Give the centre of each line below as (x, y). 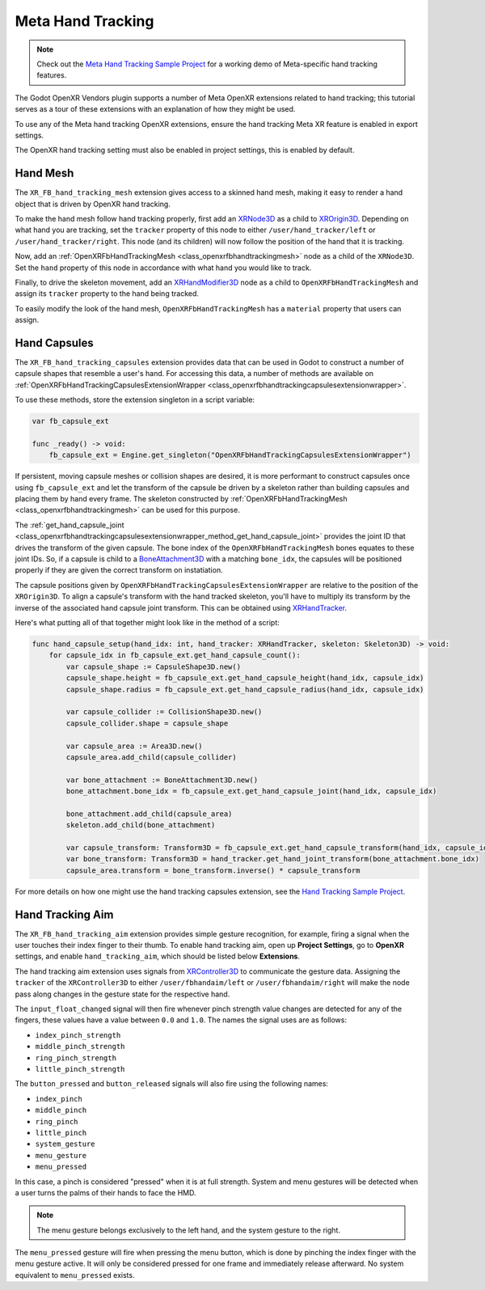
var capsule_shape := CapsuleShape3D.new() (154, 666)
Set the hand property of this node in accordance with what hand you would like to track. (163, 268)
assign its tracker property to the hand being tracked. (107, 294)
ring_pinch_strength (76, 1058)
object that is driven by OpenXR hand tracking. (93, 204)
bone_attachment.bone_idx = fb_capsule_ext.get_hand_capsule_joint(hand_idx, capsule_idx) (251, 791)
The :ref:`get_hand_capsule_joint (70, 525)
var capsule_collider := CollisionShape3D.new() (164, 712)
